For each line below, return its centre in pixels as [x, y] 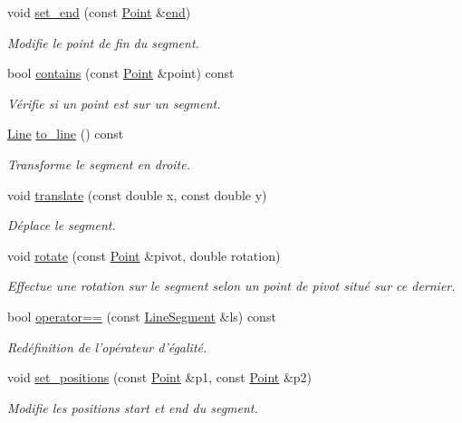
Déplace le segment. [62, 225]
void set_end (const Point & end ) [99, 12]
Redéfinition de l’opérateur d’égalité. [107, 346]
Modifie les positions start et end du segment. [133, 407]
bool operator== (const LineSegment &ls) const [142, 316]
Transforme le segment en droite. [99, 163]
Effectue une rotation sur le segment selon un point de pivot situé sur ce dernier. [231, 286]
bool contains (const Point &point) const [121, 73]
